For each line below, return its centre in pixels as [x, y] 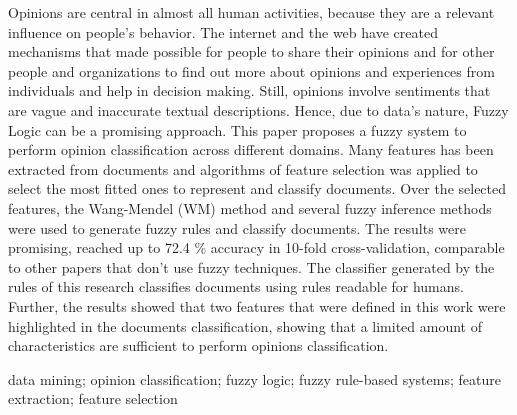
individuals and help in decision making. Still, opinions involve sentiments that [249, 90]
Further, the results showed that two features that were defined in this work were [257, 305]
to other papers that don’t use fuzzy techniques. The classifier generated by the [251, 266]
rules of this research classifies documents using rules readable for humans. [236, 286]
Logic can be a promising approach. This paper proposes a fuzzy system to [237, 129]
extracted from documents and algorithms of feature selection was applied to [243, 168]
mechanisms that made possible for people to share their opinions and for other [251, 51]
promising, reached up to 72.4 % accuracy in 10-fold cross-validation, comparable [256, 247]
